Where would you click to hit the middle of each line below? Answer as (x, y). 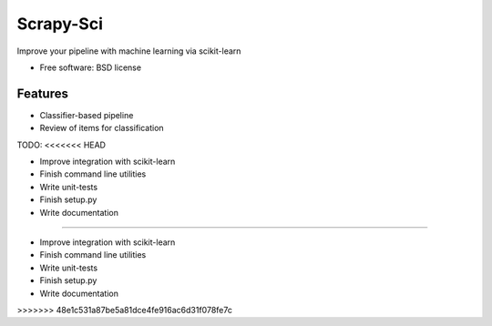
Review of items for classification (102, 128)
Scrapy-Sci (60, 24)
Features (42, 93)
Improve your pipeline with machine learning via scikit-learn (129, 51)
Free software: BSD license (90, 67)
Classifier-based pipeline (87, 115)
